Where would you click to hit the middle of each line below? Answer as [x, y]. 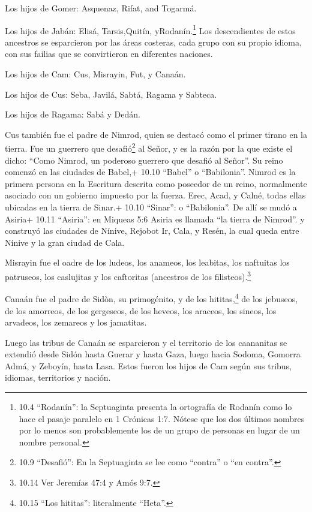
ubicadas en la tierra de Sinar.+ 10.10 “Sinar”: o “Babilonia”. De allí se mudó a [151, 207]
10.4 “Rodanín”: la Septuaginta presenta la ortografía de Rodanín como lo [155, 407]
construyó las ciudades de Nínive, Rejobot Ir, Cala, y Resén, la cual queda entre [152, 231]
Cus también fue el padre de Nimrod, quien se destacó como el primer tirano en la [156, 134]
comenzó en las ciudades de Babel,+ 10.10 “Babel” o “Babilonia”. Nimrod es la [150, 172]
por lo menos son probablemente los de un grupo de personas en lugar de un [159, 430]
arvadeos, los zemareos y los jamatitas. [76, 322]
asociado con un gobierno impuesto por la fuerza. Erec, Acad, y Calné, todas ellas [155, 195]
